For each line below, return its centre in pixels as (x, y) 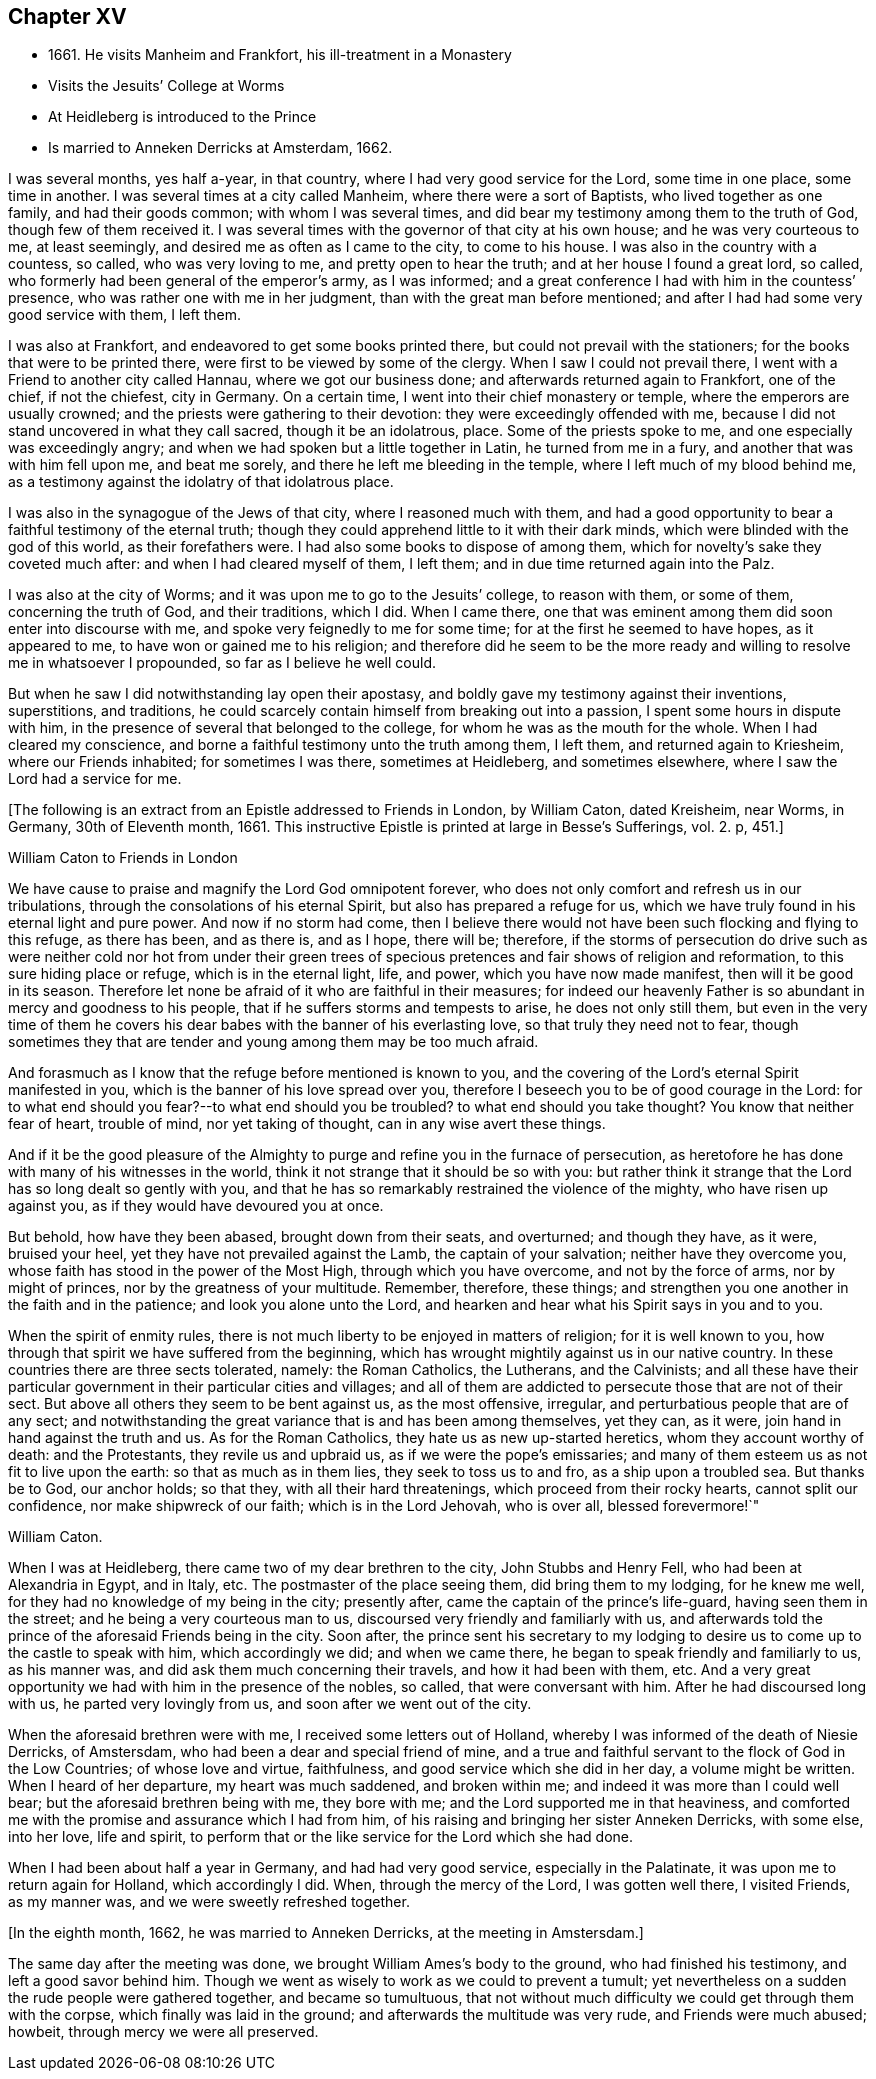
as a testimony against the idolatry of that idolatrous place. (201, 482)
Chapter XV (67, 16)
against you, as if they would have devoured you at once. (196, 1206)
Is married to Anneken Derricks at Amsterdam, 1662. (220, 148)
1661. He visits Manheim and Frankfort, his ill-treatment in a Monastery (280, 55)
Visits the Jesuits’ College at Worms (166, 86)
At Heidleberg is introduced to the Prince (182, 117)
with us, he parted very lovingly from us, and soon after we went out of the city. (270, 1704)
